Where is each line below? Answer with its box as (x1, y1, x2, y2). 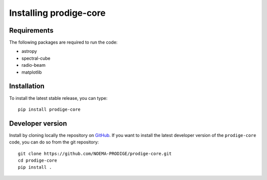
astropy (21, 48, 37, 54)
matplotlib (21, 69, 42, 75)
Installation (9, 82, 44, 90)
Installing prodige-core (9, 7, 106, 18)
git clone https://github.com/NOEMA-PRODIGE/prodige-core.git (18, 151, 172, 156)
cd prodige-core (18, 158, 57, 163)
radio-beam (21, 62, 45, 68)
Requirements (9, 26, 54, 35)
